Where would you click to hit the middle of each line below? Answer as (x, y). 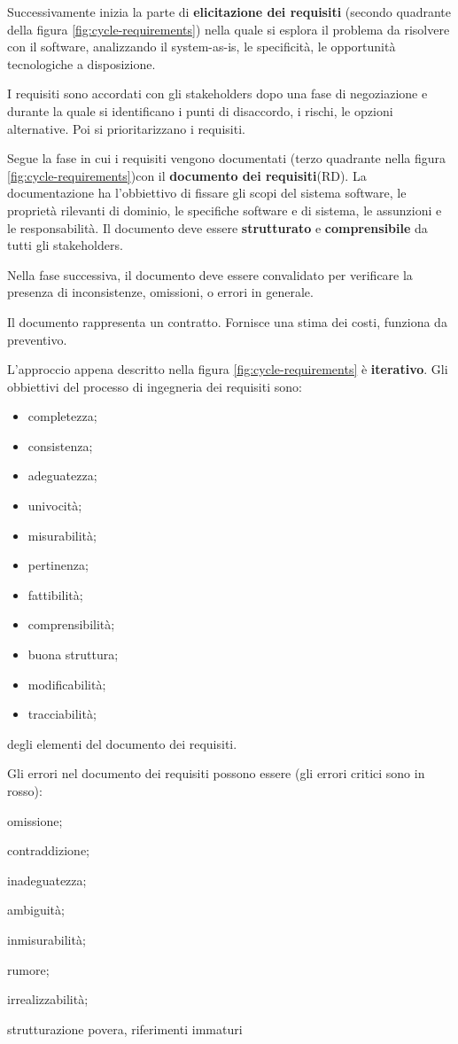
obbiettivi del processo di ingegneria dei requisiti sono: (155, 386)
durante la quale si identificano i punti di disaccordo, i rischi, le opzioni (200, 110)
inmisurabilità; (47, 939)
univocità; (55, 506)
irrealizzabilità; (48, 999)
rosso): (25, 791)
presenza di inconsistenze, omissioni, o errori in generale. (160, 292)
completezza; (62, 416)
